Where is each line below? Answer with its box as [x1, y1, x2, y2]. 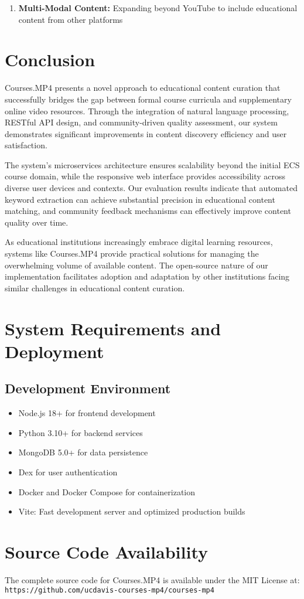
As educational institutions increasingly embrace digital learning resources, [5, 236, 273, 248]
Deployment [5, 339, 104, 363]
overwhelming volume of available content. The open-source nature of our [5, 258, 268, 271]
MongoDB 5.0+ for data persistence [18, 446, 148, 458]
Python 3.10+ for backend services [18, 426, 143, 438]
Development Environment [5, 379, 171, 397]
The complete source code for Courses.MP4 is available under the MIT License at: [5, 573, 300, 586]
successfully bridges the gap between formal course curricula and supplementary [5, 93, 292, 105]
